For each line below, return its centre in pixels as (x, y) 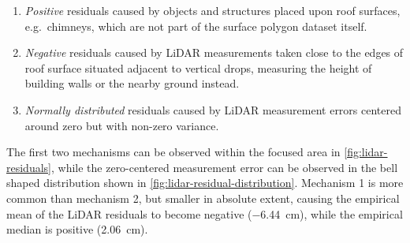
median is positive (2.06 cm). (77, 229)
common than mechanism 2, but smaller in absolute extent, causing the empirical (203, 198)
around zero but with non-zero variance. (122, 125)
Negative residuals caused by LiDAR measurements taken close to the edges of (214, 52)
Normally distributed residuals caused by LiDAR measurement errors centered (213, 109)
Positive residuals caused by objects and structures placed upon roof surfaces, (212, 10)
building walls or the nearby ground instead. (132, 83)
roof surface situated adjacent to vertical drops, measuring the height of (198, 67)
